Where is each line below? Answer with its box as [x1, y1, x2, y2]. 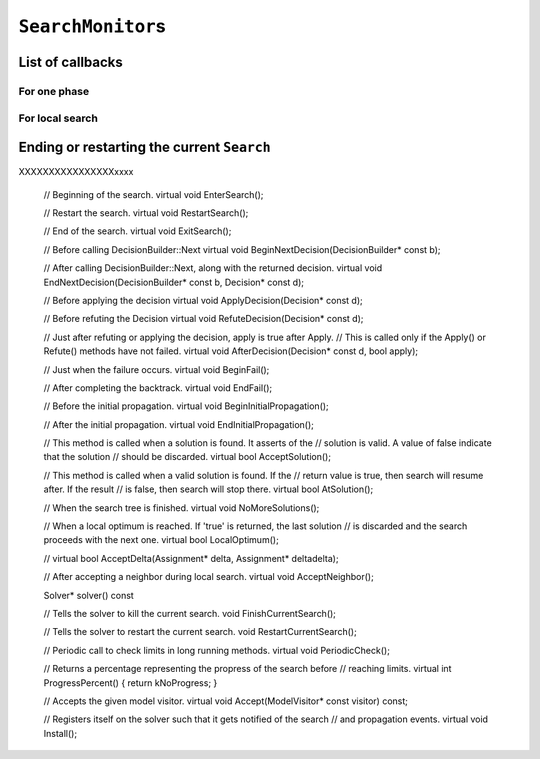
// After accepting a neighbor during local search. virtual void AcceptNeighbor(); [43, 571, 374, 583]
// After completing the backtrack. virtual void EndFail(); [43, 381, 273, 394]
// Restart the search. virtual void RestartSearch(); [43, 206, 249, 219]
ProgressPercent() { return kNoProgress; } [43, 676, 218, 689]
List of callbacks [18, 53, 124, 70]
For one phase [18, 84, 90, 98]
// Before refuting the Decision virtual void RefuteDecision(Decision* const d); [43, 313, 364, 325]
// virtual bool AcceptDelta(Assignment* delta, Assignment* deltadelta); [43, 552, 339, 564]
